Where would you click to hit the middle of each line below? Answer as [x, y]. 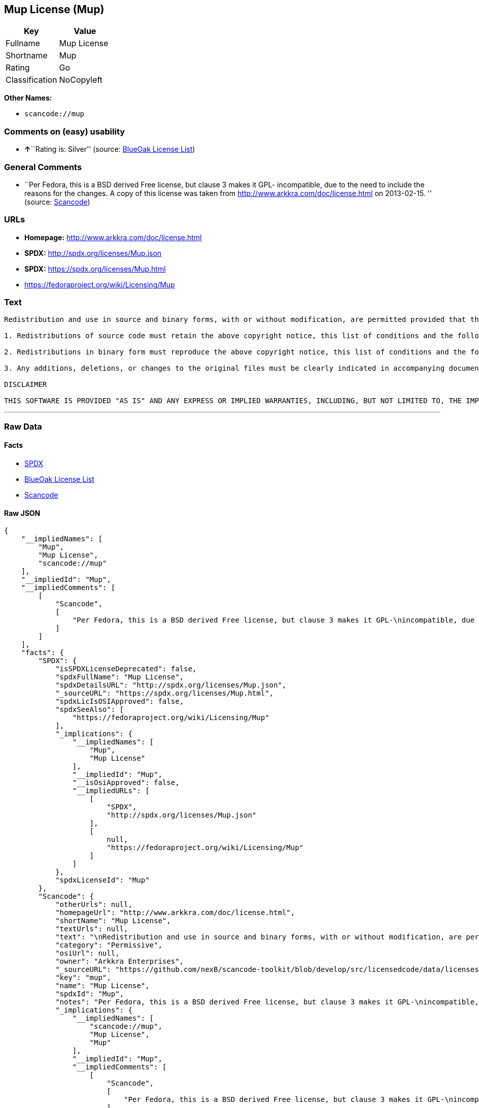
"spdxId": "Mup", [90, 994]
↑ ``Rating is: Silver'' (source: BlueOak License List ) [110, 149]
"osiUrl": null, [88, 953]
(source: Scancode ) [57, 202]
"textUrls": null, [92, 929]
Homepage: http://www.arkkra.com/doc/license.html [113, 237]
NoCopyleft [81, 80]
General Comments [43, 167]
